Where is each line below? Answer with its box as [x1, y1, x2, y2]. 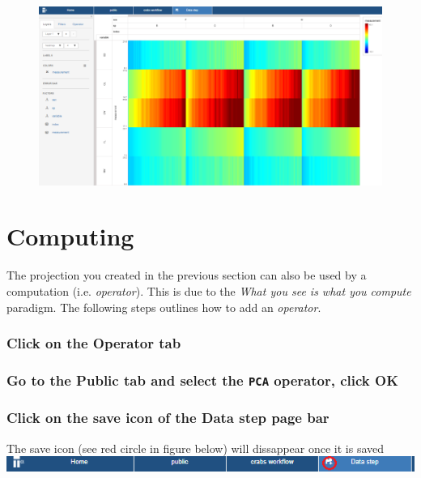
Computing [6, 220, 134, 253]
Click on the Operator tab [6, 333, 181, 353]
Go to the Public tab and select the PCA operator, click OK [6, 369, 398, 390]
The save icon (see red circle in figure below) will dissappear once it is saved [6, 439, 385, 456]
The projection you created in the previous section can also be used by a [6, 267, 367, 284]
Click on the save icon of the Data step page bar [6, 408, 330, 428]
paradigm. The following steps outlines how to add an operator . [6, 298, 321, 315]
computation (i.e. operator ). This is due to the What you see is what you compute [6, 283, 411, 299]
